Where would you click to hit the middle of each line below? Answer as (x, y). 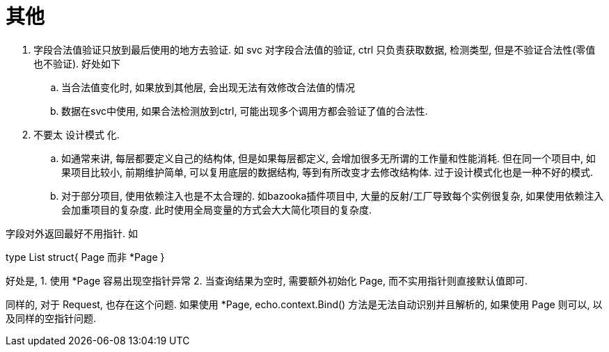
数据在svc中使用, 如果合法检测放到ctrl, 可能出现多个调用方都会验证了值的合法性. (245, 111)
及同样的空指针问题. (51, 318)
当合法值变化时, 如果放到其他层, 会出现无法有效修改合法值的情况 (208, 87)
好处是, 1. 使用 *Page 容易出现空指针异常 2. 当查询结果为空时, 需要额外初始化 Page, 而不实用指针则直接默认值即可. (267, 280)
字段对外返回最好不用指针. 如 (72, 233)
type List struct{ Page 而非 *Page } (85, 257)
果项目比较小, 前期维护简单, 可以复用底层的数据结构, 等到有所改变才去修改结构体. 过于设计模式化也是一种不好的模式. (327, 172)
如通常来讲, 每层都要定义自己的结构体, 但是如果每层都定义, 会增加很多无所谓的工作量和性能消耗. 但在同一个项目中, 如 (329, 158)
